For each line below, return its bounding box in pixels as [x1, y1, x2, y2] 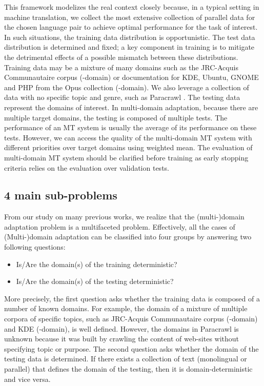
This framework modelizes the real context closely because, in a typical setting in [4, 2, 259, 12]
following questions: [4, 241, 66, 252]
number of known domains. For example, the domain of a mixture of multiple [4, 303, 248, 314]
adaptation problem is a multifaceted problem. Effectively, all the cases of [4, 221, 235, 232]
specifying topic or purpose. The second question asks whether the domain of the [4, 343, 259, 354]
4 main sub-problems [4, 187, 117, 203]
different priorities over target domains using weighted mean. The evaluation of [4, 142, 253, 153]
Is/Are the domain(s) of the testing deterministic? [16, 276, 174, 287]
